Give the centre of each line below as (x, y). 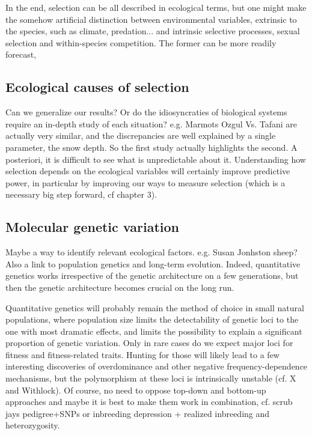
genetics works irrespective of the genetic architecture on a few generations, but (152, 275)
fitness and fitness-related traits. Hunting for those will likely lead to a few (142, 354)
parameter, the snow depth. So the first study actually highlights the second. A (151, 147)
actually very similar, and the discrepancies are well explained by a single (141, 135)
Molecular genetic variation (92, 227)
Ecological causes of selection (97, 87)
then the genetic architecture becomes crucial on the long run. (120, 287)
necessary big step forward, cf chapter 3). (81, 194)
